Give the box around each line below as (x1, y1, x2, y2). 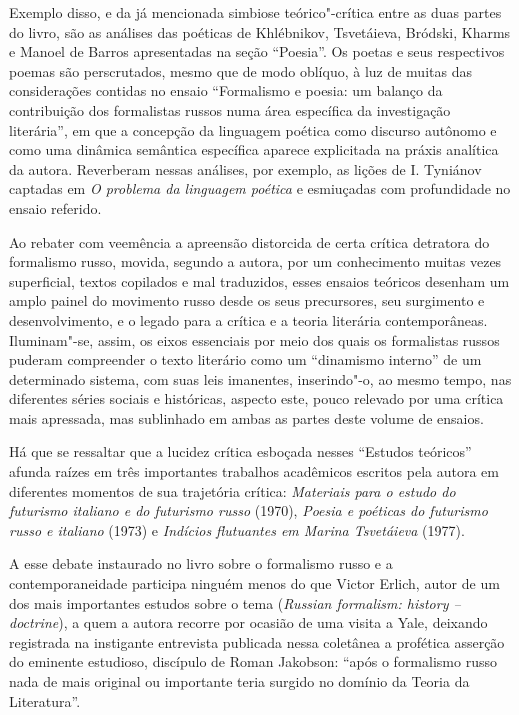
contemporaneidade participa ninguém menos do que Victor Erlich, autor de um (9, 573, 500, 594)
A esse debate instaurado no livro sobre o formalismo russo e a (9, 553, 393, 574)
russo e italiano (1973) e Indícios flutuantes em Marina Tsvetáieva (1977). (9, 519, 465, 540)
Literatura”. (9, 690, 81, 711)
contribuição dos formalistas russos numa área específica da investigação (9, 99, 451, 120)
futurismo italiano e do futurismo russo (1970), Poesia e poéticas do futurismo (9, 500, 488, 521)
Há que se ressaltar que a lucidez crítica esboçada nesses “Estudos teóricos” (9, 441, 472, 462)
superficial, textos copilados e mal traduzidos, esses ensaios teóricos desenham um (9, 270, 510, 291)
